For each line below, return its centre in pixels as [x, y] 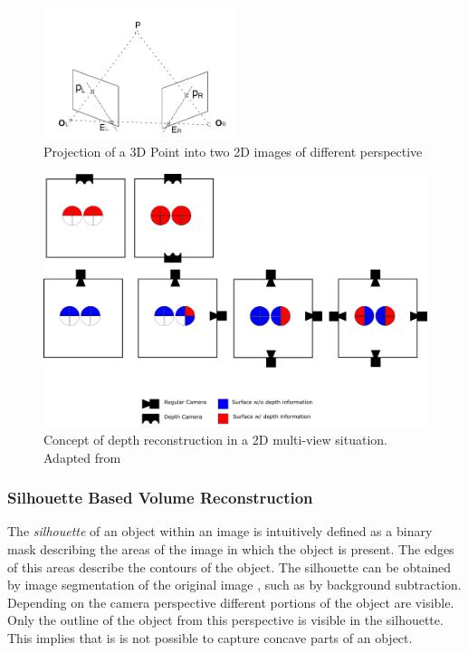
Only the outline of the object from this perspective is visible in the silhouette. [225, 620]
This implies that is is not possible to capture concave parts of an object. [210, 638]
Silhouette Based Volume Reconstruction [160, 498]
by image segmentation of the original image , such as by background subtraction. [234, 585]
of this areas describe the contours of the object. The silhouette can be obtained [229, 567]
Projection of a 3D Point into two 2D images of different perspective [233, 152]
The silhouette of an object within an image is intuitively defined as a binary [220, 531]
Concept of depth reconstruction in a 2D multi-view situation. [216, 440]
